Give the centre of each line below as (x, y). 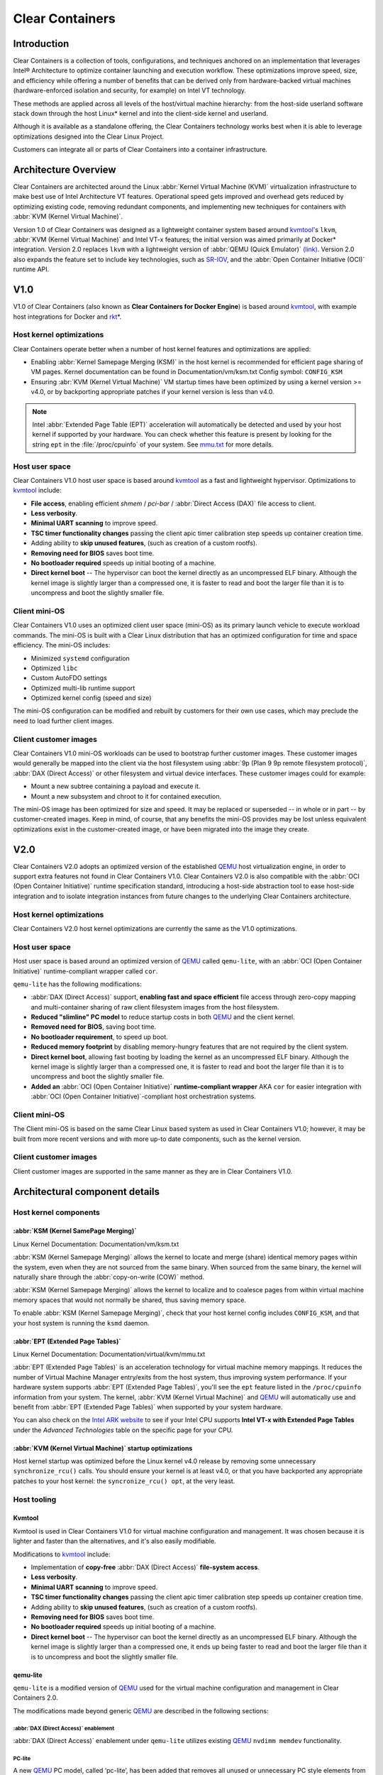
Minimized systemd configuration (81, 658)
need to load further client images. (63, 721)
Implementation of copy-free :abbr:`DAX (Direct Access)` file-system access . (145, 1567)
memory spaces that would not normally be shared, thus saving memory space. (129, 1300)
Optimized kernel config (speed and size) (91, 698)
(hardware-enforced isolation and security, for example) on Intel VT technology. (129, 91)
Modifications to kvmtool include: (62, 1554)
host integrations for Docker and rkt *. (67, 317)
